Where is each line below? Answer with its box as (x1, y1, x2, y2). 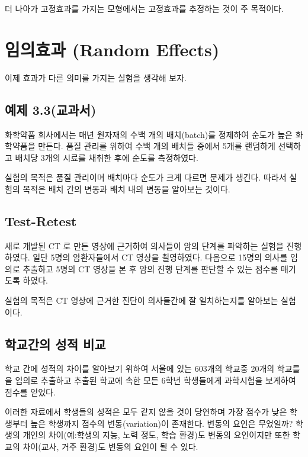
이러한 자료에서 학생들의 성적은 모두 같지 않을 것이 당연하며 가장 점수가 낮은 (5, 405, 287, 418)
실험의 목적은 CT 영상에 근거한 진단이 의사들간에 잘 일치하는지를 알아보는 (5, 294, 278, 307)
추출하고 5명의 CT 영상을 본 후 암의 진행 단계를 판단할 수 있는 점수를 (23, 262, 278, 275)
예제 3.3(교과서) (5, 100, 97, 118)
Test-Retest (5, 211, 77, 230)
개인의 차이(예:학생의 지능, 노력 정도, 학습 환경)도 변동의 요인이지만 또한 (23, 429, 290, 441)
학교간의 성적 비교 (5, 334, 106, 353)
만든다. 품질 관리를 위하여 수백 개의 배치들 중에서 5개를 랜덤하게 (38, 140, 275, 152)
